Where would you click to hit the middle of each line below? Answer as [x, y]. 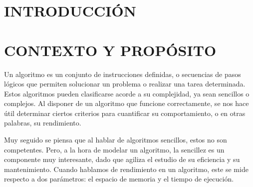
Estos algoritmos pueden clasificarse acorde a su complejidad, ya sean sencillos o [127, 93]
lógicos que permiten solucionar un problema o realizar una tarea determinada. [125, 84]
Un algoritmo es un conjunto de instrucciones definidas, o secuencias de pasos [123, 74]
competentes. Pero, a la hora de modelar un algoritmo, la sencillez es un [114, 149]
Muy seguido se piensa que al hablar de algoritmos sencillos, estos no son [116, 140]
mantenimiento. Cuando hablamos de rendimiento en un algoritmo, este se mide [126, 169]
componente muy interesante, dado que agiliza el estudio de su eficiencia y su [122, 159]
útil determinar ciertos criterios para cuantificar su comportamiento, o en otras [125, 113]
